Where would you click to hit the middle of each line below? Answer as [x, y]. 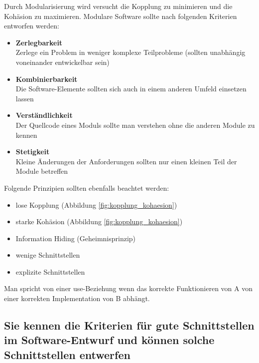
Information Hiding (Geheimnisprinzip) [76, 238]
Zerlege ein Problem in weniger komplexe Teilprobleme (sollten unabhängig [130, 52]
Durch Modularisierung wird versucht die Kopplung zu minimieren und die [118, 6]
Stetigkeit [33, 152]
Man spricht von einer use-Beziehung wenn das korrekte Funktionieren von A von [128, 288]
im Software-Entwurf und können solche [109, 340]
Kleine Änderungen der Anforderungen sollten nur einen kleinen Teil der [126, 161]
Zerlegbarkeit [39, 42]
